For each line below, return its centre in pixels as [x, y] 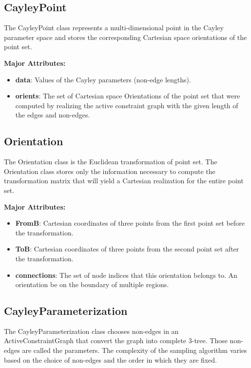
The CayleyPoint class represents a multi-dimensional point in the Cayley [114, 28]
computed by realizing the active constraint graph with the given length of [127, 105]
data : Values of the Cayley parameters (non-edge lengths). [103, 79]
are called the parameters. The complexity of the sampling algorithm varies [135, 350]
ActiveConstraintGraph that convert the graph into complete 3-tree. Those [116, 340]
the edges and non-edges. [53, 115]
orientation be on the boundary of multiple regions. [92, 284]
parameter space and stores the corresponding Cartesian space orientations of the [125, 37]
